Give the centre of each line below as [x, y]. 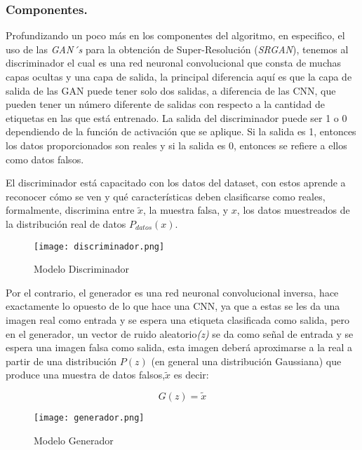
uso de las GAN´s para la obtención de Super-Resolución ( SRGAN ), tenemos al [177, 49]
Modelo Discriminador [82, 269]
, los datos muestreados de [293, 210]
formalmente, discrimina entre [70, 210]
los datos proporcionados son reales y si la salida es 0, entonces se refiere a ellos [176, 145]
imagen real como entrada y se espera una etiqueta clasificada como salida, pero [178, 319]
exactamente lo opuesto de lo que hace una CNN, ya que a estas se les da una [173, 306]
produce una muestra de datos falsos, [86, 375]
